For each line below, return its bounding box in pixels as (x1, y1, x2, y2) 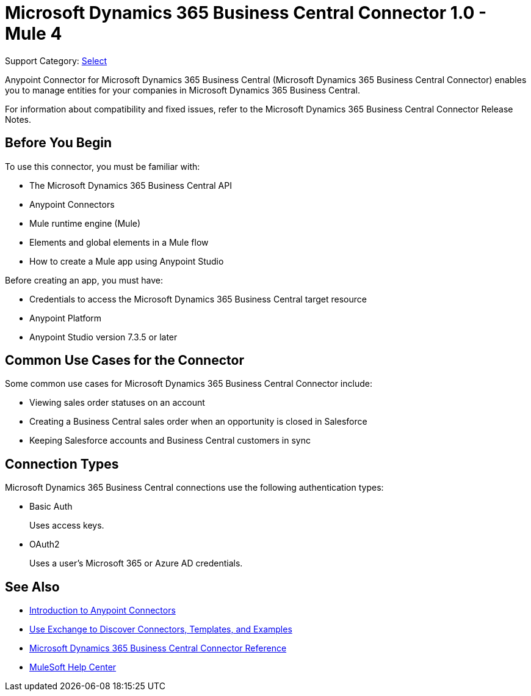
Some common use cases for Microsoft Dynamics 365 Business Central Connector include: (5, 378, 372, 389)
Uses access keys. (29, 520, 104, 531)
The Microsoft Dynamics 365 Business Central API (29, 180, 232, 191)
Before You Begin (5, 135, 112, 151)
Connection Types (5, 456, 119, 472)
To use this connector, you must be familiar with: (5, 161, 200, 172)
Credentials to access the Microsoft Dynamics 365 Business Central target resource (29, 293, 367, 304)
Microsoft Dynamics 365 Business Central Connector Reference (29, 643, 287, 654)
